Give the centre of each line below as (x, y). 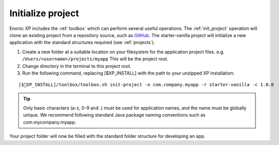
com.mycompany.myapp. (50, 122)
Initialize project (44, 13)
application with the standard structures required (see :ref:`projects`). (82, 43)
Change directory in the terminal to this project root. (77, 66)
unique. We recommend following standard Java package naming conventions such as (115, 115)
